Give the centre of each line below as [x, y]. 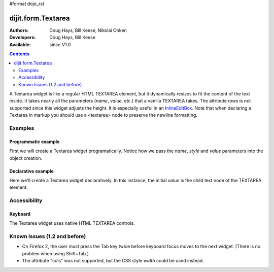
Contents [20, 54]
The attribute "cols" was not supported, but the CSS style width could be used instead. [113, 261]
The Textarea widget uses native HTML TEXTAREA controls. [72, 223]
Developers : [23, 38]
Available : [20, 44]
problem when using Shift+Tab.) [55, 253]
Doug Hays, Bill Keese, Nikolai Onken [88, 30]
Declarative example [31, 171]
